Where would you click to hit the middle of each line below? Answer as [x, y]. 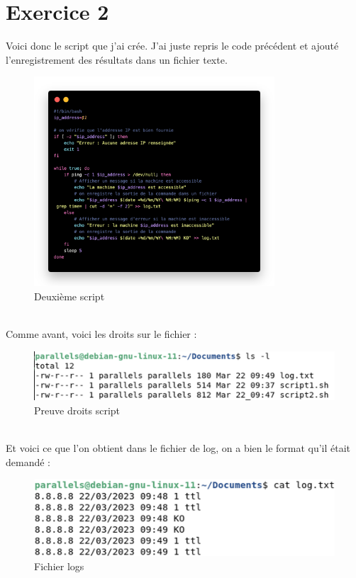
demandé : [28, 461]
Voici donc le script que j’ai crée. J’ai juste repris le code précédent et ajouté [172, 46]
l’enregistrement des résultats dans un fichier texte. [117, 59]
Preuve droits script [77, 410]
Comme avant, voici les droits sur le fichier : [101, 334]
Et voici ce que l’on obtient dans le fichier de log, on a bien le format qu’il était [178, 448]
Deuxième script [69, 296]
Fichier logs [59, 566]
